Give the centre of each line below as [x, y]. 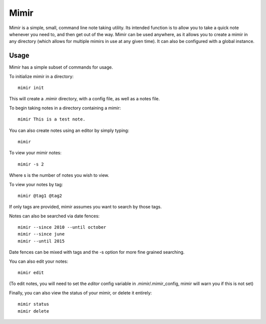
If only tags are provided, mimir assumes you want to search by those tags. [85, 207]
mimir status [33, 304]
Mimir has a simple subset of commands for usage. [61, 67]
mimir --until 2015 [41, 241]
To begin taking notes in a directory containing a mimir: [65, 108]
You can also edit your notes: [39, 261]
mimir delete [33, 311]
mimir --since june [41, 234]
